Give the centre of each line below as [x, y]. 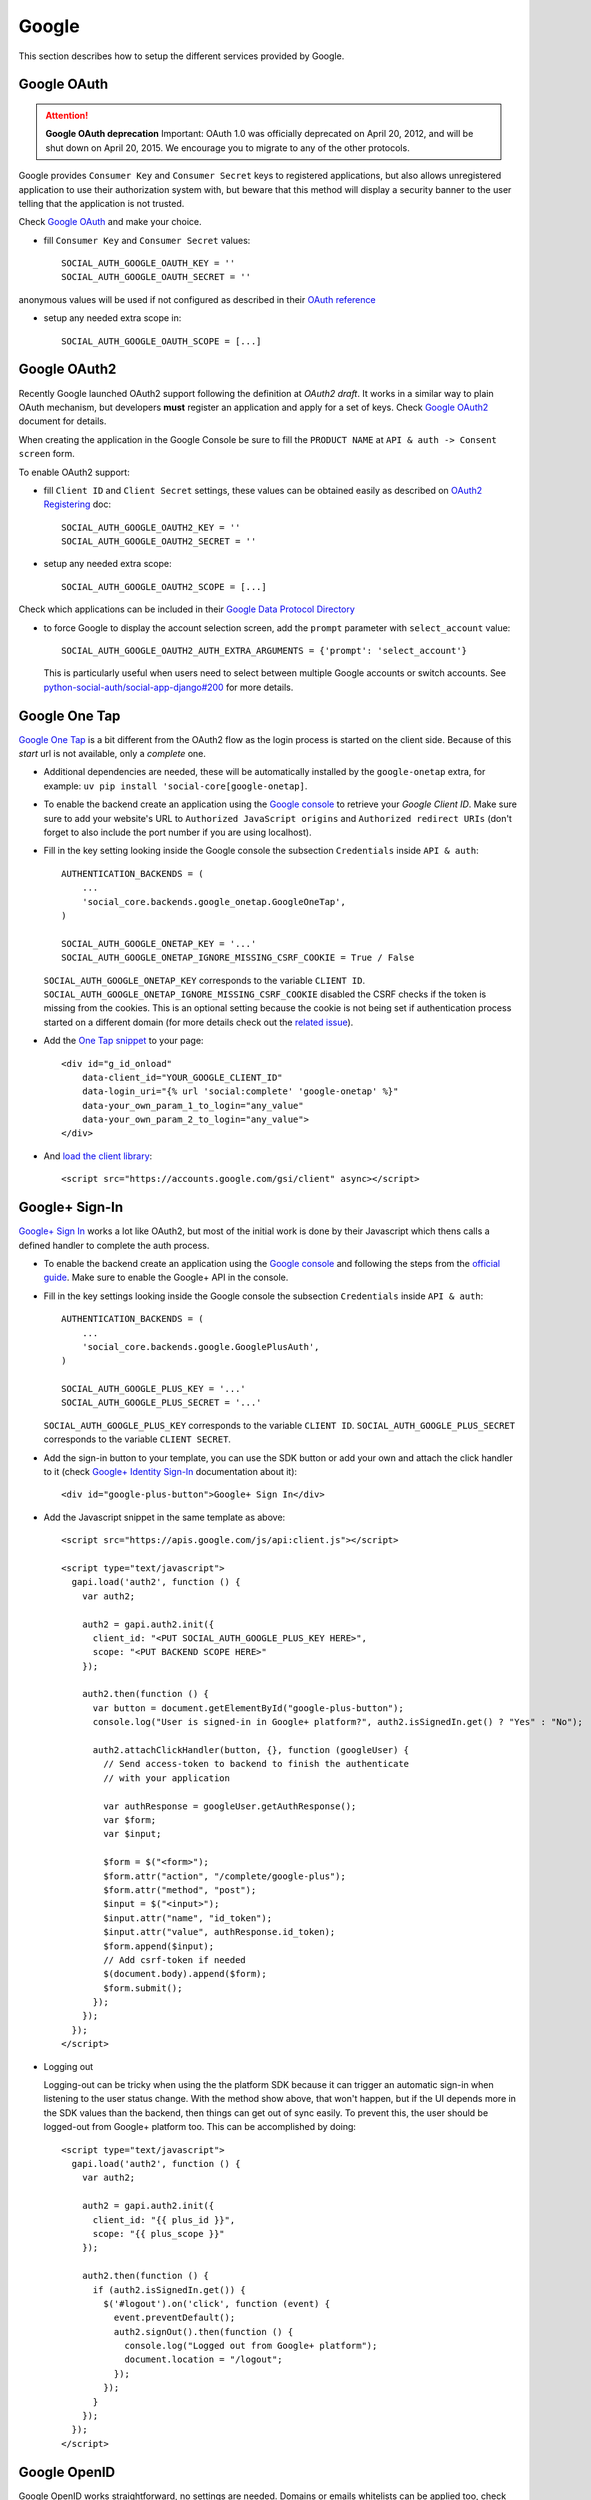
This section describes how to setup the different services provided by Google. [181, 56]
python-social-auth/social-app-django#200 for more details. [168, 687]
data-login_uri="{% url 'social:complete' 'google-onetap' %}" [240, 1091]
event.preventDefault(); [174, 2318]
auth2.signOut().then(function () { [203, 2331]
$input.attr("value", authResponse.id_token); [219, 1932]
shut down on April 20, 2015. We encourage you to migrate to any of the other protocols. [227, 147]
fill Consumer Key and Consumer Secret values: [147, 240]
